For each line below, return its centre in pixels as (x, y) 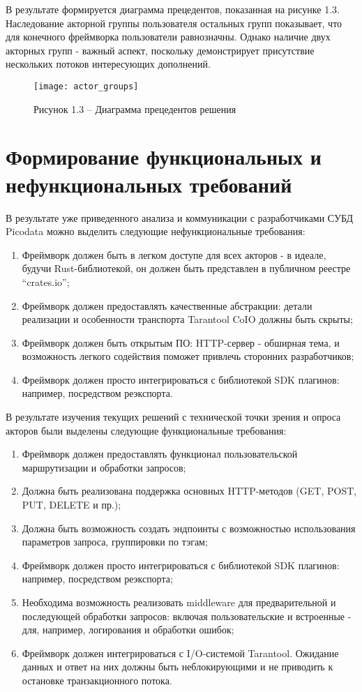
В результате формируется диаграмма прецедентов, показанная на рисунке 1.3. (173, 9)
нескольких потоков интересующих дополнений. (108, 64)
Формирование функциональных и (164, 157)
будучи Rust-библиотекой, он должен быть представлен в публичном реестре (186, 268)
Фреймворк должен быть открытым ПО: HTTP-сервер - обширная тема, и (181, 342)
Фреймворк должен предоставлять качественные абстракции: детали (167, 305)
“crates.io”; (46, 281)
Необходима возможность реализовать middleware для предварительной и (179, 602)
